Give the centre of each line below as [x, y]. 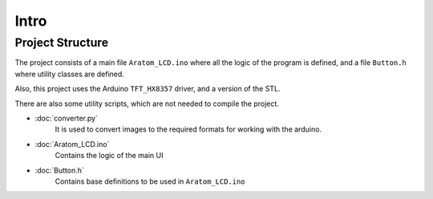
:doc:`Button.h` [59, 170]
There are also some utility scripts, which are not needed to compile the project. [147, 104]
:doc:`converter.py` [66, 118]
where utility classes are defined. [69, 74]
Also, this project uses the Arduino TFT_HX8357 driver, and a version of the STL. [148, 89]
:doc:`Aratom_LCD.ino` [72, 144]
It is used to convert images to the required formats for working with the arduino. [188, 129]
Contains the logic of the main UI [109, 156]
